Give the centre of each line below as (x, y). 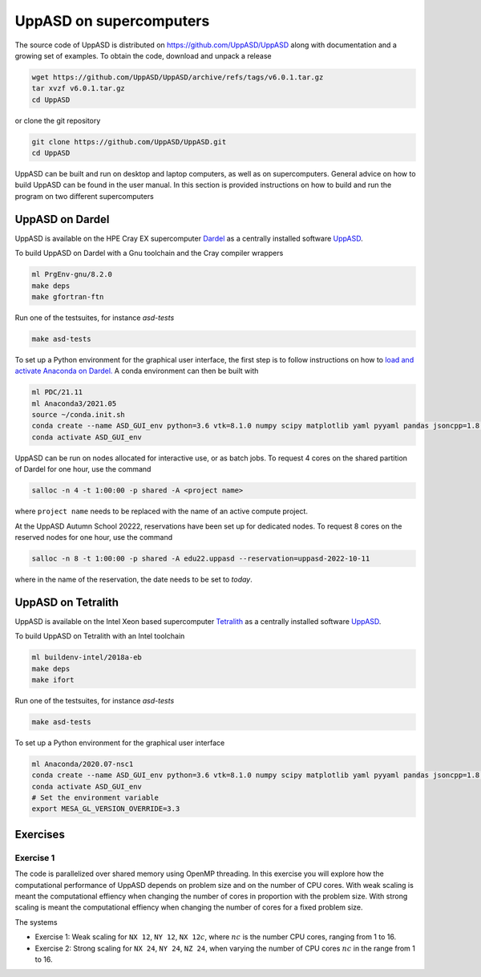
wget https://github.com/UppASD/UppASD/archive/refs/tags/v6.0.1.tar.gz (178, 77)
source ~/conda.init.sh (79, 414)
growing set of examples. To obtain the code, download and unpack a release (143, 55)
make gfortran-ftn (68, 296)
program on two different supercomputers (84, 196)
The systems (36, 922)
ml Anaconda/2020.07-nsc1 (83, 764)
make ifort (53, 679)
